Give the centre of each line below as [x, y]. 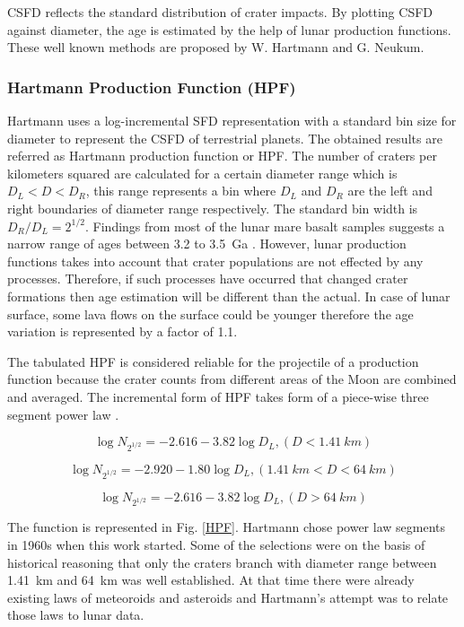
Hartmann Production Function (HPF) [152, 87]
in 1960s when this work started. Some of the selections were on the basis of [216, 544]
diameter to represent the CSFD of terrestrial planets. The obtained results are [225, 138]
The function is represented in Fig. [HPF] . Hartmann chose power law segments [226, 527]
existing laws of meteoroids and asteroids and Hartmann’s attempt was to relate [228, 597]
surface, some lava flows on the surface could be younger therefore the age [210, 313]
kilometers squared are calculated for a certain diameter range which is [202, 173]
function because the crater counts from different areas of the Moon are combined [232, 379]
